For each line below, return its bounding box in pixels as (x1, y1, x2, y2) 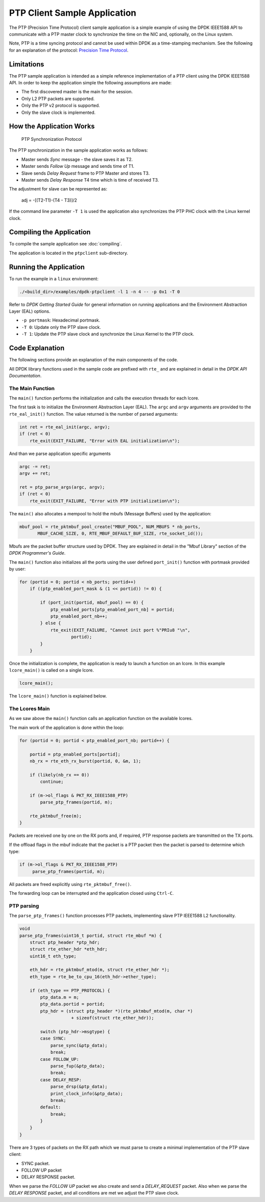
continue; (40, 779, 64, 785)
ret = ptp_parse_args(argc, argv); (19, 484, 105, 490)
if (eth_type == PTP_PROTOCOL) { (29, 988, 110, 993)
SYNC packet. (21, 1160, 50, 1166)
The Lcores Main (9, 705, 50, 712)
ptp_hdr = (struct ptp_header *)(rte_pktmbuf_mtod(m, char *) (40, 1008, 193, 1014)
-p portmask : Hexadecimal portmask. (21, 317, 101, 323)
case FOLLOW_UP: (40, 1056, 79, 1062)
